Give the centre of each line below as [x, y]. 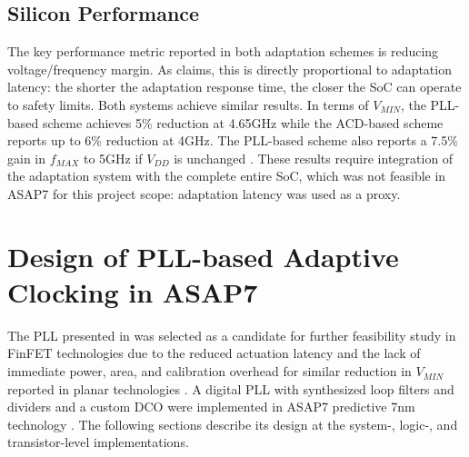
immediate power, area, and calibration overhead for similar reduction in [210, 371]
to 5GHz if [113, 158]
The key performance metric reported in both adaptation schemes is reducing [223, 51]
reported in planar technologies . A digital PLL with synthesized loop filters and [231, 388]
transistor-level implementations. [98, 442]
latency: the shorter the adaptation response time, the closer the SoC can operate [234, 87]
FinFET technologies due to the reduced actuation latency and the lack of [214, 353]
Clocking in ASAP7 [133, 291]
